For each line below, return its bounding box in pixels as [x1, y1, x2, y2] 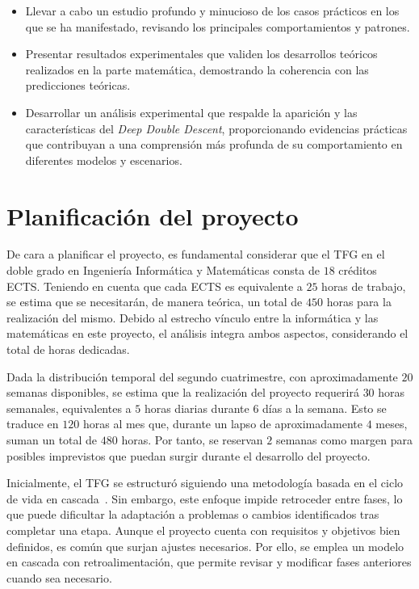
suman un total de [6, 431, 98, 448]
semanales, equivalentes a [6, 399, 132, 416]
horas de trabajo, [321, 277, 406, 294]
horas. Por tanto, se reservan [121, 431, 263, 448]
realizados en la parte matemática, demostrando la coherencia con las [25, 61, 369, 78]
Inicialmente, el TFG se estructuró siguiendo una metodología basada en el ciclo [6, 474, 404, 491]
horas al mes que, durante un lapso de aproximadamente [82, 415, 362, 432]
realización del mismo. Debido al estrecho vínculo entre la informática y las [6, 309, 379, 326]
